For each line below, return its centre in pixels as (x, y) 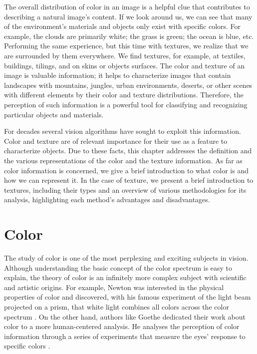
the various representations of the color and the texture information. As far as (123, 160)
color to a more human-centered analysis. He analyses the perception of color (122, 326)
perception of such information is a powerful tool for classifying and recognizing (126, 104)
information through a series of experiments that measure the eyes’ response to (125, 336)
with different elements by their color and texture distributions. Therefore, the (124, 95)
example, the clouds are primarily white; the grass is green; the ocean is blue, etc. (129, 36)
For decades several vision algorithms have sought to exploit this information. (123, 131)
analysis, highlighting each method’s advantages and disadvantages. (107, 199)
